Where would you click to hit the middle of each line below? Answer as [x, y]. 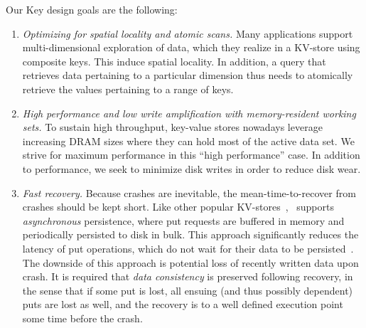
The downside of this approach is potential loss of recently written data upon [190, 262]
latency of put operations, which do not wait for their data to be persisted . [188, 248]
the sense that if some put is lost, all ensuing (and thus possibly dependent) [188, 290]
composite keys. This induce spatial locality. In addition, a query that [174, 61]
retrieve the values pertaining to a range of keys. [128, 89]
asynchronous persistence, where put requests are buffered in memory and [183, 220]
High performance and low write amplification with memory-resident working [189, 113]
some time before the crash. [82, 318]
